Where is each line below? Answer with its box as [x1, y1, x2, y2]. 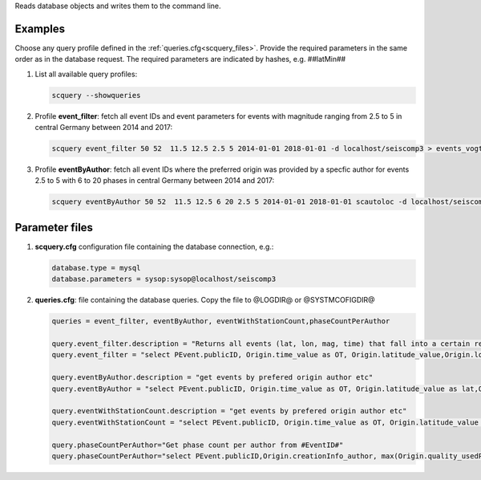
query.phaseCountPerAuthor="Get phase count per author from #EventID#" [51, 440, 344, 449]
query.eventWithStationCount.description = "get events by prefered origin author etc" [51, 406, 407, 416]
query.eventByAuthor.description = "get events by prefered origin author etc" [51, 373, 374, 382]
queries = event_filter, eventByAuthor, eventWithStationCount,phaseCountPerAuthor [51, 317, 390, 326]
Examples [14, 22, 66, 35]
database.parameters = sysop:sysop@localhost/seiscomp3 [51, 275, 277, 284]
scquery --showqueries [51, 91, 141, 100]
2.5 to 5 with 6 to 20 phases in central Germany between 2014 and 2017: [34, 176, 275, 185]
